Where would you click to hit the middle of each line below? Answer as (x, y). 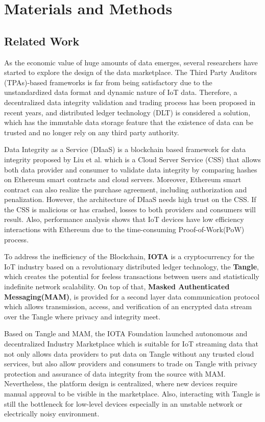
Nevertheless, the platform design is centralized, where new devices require (121, 383)
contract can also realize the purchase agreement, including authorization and (126, 189)
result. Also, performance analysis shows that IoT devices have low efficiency (124, 219)
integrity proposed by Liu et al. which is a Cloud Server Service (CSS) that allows (132, 159)
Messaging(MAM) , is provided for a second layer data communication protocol (132, 296)
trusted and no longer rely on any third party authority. (92, 132)
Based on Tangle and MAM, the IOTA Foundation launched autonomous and (126, 333)
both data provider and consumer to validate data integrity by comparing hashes (131, 169)
